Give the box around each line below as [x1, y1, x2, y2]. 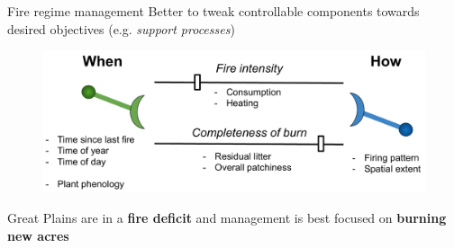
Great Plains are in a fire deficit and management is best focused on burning [7, 208, 447, 226]
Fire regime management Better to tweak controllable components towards [7, 2, 420, 20]
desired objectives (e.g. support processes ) [7, 19, 235, 38]
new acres [7, 226, 69, 244]
